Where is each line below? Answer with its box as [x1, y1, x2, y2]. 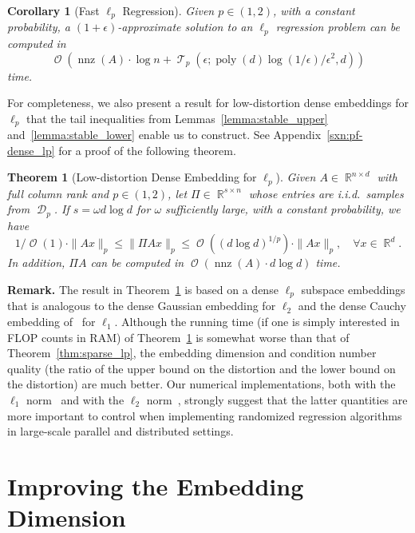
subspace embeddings [301, 281, 405, 298]
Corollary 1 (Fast [7, 2, 100, 18]
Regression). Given [122, 2, 215, 18]
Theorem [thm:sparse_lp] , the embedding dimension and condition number [7, 344, 377, 361]
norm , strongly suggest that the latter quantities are [146, 392, 408, 408]
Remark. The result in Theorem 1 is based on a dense [7, 281, 279, 298]
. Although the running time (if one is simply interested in [114, 313, 400, 330]
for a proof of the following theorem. [58, 141, 236, 158]
